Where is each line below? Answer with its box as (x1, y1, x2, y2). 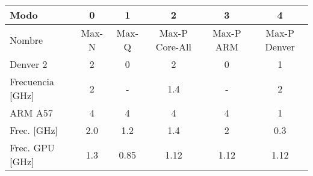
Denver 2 (10, 57, 48, 71)
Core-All (155, 40, 191, 53)
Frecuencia (10, 74, 55, 88)
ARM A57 (10, 106, 53, 120)
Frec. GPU (10, 141, 55, 154)
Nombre (10, 32, 43, 47)
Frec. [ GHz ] (10, 123, 58, 137)
